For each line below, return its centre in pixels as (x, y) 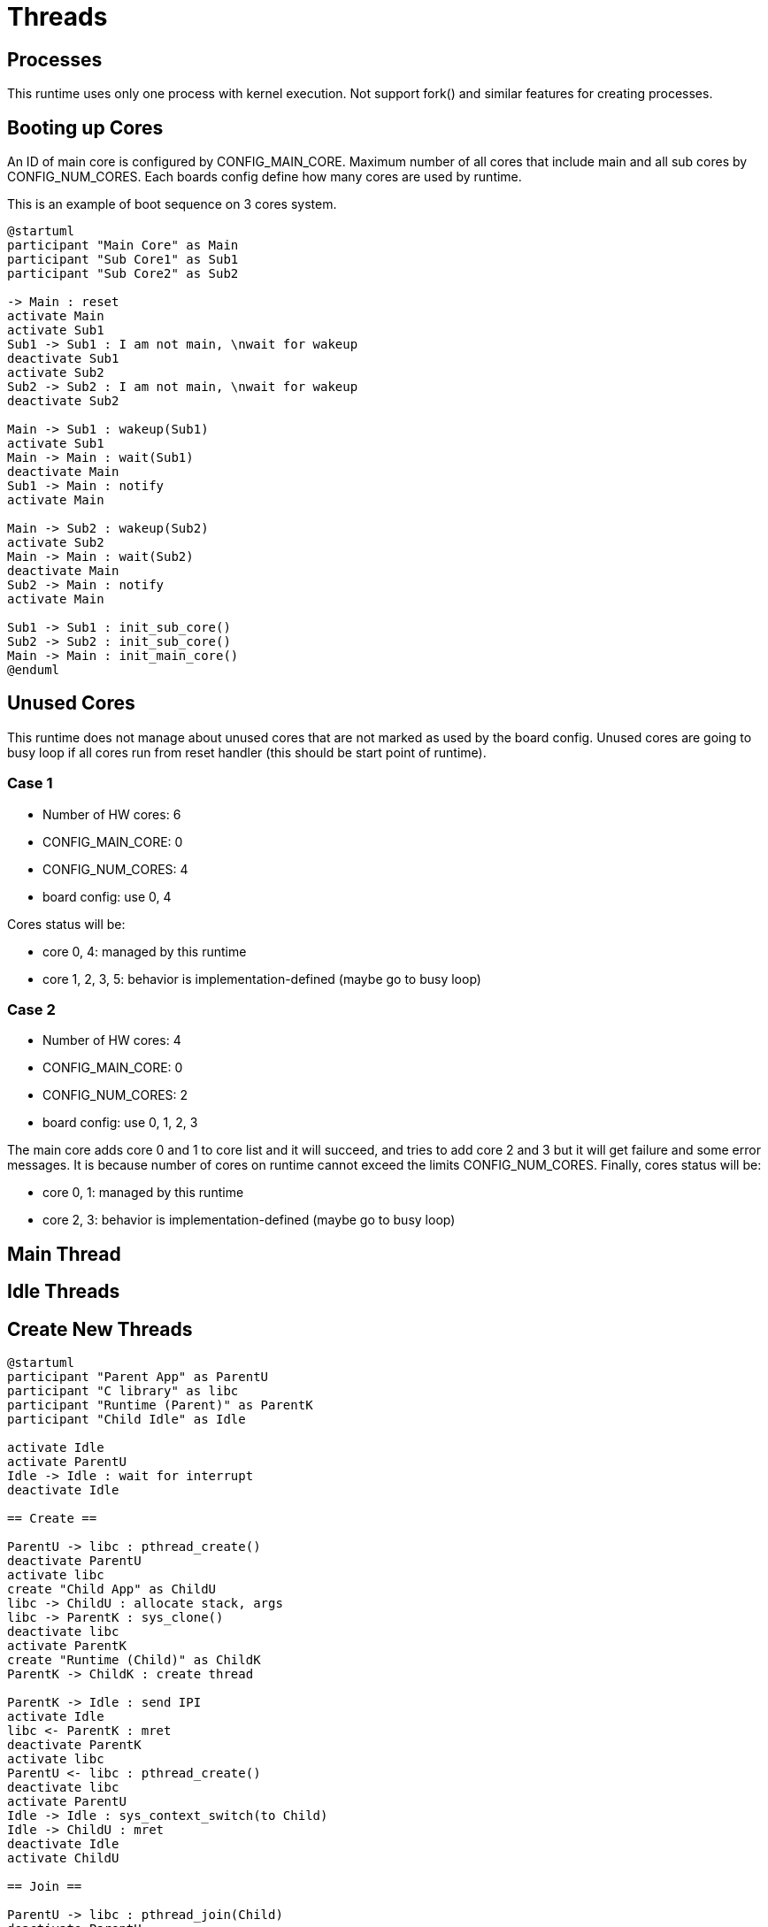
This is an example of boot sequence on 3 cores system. (172, 204)
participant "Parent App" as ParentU (138, 1377)
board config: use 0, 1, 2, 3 (120, 1123)
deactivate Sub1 (63, 359)
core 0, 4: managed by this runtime (145, 951)
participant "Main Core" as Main (123, 246)
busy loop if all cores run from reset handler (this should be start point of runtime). (247, 752)
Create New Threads (100, 1329)
